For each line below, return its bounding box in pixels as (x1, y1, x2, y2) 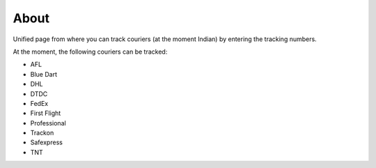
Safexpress (30, 138, 63, 146)
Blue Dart (30, 70, 57, 78)
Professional (30, 119, 66, 127)
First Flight (30, 109, 61, 118)
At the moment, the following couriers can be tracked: (13, 47, 168, 56)
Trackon (30, 129, 54, 137)
